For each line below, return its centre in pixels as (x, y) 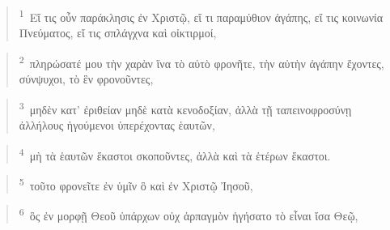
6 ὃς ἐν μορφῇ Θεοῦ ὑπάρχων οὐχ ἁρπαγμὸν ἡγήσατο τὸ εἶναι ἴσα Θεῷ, (189, 214)
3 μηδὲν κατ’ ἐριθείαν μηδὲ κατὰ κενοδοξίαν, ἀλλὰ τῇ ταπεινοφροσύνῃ (185, 108)
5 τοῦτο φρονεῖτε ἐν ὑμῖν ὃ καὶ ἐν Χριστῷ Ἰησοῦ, (136, 184)
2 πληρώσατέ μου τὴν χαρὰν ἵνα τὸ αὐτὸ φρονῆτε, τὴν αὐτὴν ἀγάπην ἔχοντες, (201, 62)
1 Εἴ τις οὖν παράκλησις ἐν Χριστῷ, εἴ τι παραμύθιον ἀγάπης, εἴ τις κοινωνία (201, 16)
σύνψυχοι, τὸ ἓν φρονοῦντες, (86, 79)
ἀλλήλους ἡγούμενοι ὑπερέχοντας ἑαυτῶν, (117, 124)
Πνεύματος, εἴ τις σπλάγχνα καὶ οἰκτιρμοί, (118, 33)
